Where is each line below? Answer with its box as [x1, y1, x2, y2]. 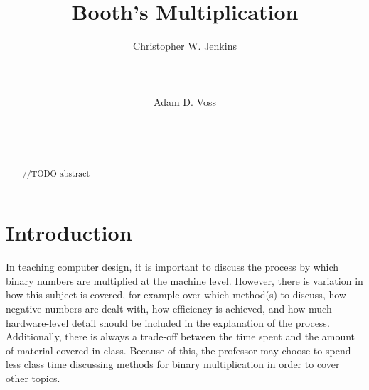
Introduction [6, 218, 132, 247]
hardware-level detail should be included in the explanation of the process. [6, 315, 330, 330]
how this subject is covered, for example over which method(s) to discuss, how [6, 287, 346, 302]
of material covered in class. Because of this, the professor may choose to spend [6, 342, 351, 357]
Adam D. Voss [154, 94, 216, 109]
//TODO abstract [22, 167, 90, 179]
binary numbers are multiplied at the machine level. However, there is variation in [6, 273, 363, 288]
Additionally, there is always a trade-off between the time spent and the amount [6, 329, 355, 344]
